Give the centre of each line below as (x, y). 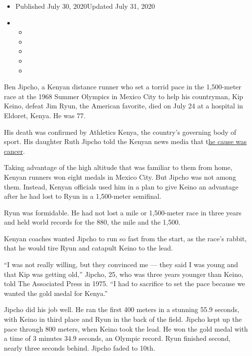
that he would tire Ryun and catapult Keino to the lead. (88, 248)
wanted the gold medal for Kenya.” (56, 293)
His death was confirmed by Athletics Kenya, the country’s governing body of (120, 132)
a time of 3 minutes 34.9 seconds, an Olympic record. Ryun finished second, (117, 338)
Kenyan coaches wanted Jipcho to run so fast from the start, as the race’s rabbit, (126, 238)
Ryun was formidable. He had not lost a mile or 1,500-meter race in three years (123, 212)
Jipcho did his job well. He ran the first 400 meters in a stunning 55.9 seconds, (122, 309)
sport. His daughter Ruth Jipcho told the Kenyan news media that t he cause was (126, 141)
